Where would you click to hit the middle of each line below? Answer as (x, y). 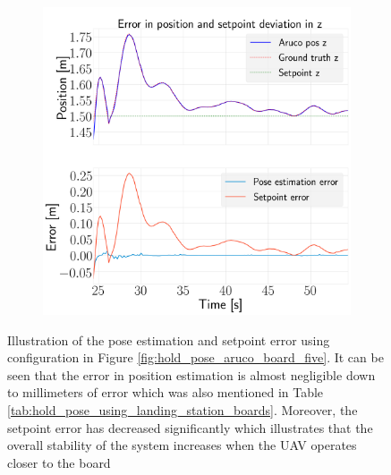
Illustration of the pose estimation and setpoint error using (169, 339)
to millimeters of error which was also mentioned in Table (166, 392)
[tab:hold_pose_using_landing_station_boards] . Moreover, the (183, 409)
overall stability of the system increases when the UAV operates (182, 445)
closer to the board (59, 462)
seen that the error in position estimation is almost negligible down (191, 374)
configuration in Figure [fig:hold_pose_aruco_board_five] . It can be (195, 357)
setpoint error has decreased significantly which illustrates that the (190, 427)
